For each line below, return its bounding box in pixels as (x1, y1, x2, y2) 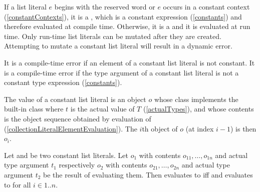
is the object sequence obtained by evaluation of (4, 113, 151, 123)
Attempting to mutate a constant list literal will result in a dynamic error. (4, 40, 232, 51)
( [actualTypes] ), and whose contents (143, 103, 254, 114)
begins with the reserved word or (54, 1, 155, 11)
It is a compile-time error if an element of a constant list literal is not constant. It (4, 57, 255, 67)
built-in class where (4, 103, 64, 114)
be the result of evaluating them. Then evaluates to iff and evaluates (43, 169, 253, 179)
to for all (4, 179, 31, 189)
